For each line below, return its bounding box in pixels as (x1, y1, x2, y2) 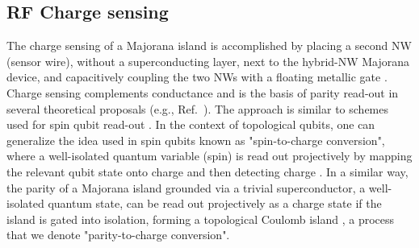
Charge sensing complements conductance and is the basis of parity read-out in (6, 84, 399, 101)
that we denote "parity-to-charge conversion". (6, 226, 230, 243)
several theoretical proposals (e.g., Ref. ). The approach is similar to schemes (6, 100, 388, 117)
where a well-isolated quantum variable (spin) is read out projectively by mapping (6, 147, 413, 164)
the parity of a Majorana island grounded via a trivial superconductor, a (6, 179, 366, 196)
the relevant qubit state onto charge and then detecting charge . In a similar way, (6, 163, 409, 180)
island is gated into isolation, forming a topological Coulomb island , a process (6, 210, 395, 227)
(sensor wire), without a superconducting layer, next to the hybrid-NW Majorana (6, 52, 410, 69)
